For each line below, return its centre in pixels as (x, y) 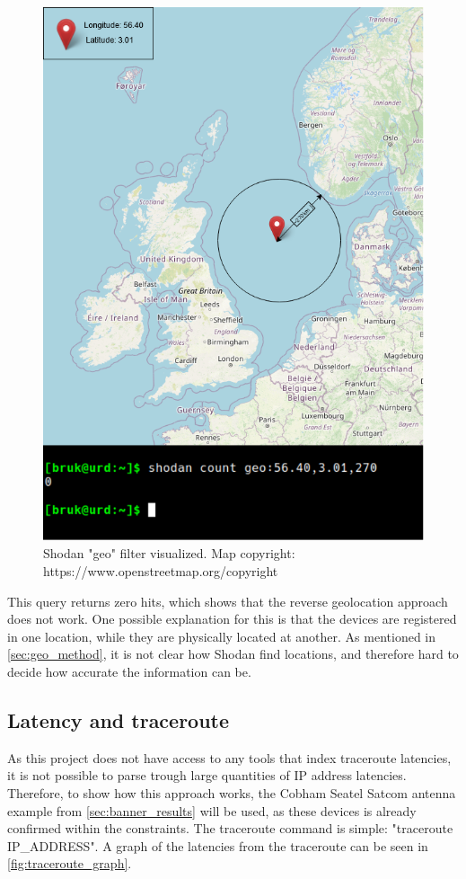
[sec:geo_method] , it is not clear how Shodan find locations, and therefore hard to (233, 654)
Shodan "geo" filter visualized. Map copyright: (169, 553)
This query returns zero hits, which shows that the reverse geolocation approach (228, 601)
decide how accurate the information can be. (129, 672)
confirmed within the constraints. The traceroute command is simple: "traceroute (230, 828)
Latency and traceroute (119, 720)
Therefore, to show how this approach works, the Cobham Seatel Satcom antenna (232, 793)
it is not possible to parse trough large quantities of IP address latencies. (207, 775)
